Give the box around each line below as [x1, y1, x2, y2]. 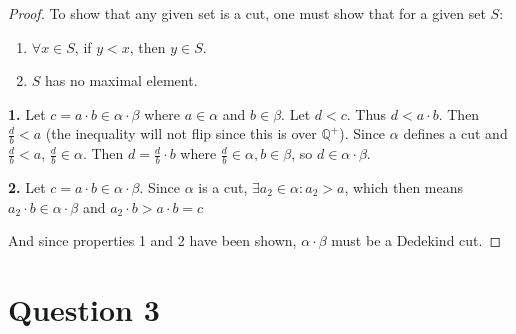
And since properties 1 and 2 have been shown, [8, 230, 297, 251]
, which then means [344, 177, 464, 198]
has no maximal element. [45, 70, 198, 91]
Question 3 [8, 289, 160, 329]
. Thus [346, 103, 387, 124]
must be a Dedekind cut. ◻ [331, 230, 502, 251]
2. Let [8, 177, 46, 198]
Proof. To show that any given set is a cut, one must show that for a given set [8, 3, 486, 23]
